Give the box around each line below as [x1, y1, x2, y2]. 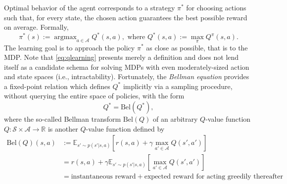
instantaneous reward [71, 173, 136, 181]
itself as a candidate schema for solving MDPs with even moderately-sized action [4, 61, 249, 72]
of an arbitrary [153, 114, 198, 124]
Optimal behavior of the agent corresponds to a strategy [4, 2, 175, 12]
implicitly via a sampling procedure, [123, 81, 233, 91]
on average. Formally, [4, 22, 69, 32]
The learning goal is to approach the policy [4, 42, 135, 52]
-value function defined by [86, 123, 165, 134]
